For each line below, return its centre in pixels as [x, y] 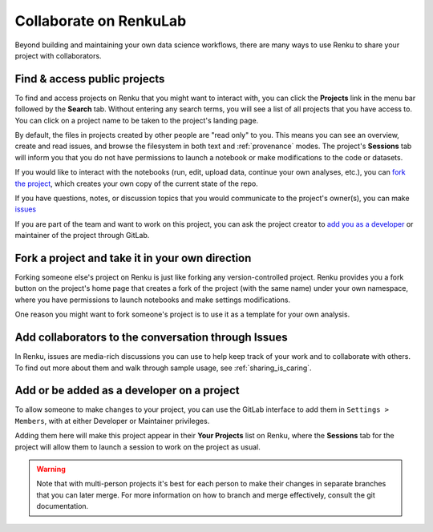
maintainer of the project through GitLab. [82, 236]
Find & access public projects [90, 79]
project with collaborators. [58, 55]
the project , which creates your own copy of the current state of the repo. [136, 183]
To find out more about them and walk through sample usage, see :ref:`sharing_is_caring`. [163, 368]
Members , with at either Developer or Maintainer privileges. [112, 421]
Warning [51, 469]
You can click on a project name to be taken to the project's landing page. [137, 120]
